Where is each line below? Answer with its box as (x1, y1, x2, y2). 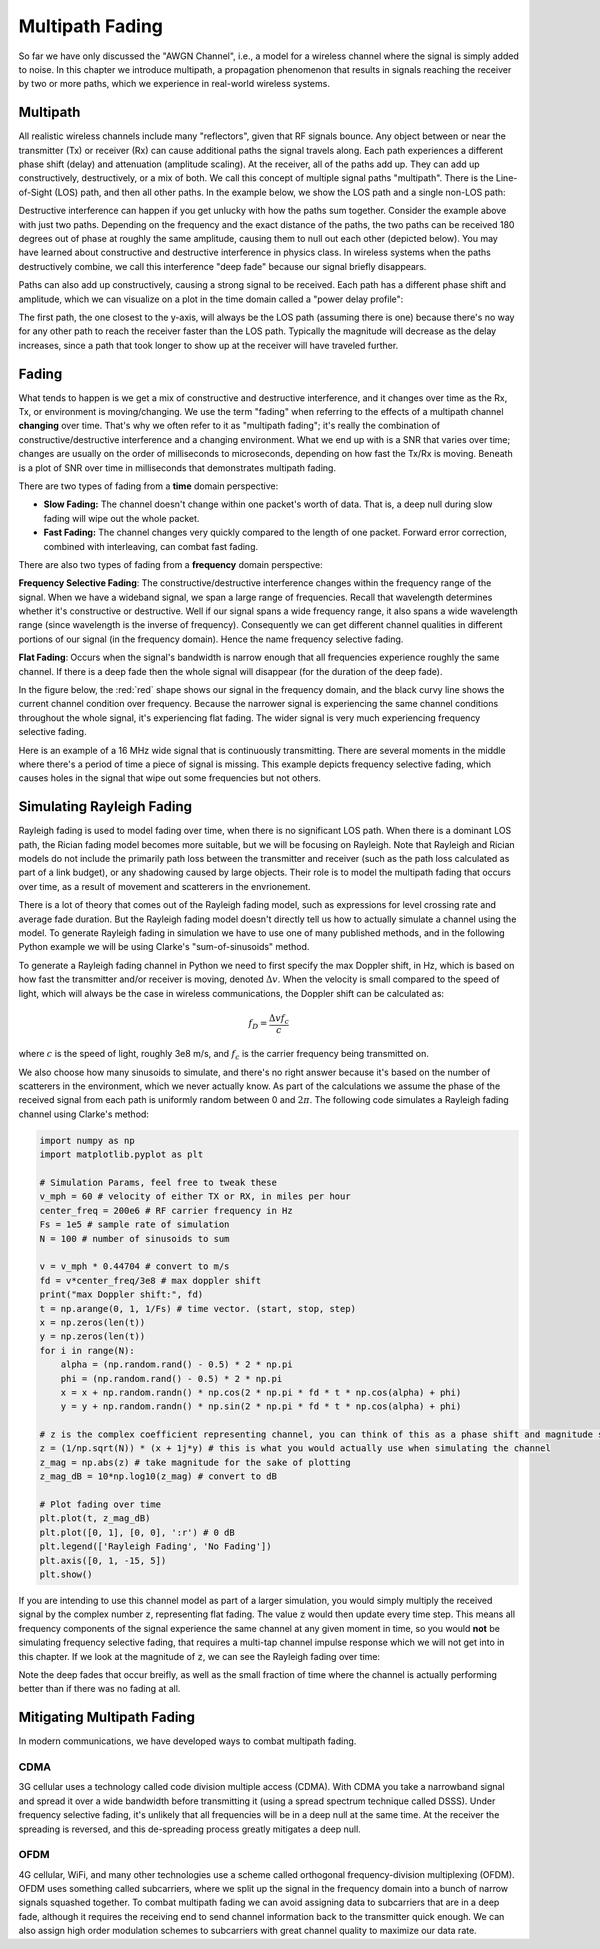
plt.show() (39, 1568, 93, 1580)
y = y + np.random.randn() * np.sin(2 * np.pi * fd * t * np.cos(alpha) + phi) (60, 1401, 462, 1412)
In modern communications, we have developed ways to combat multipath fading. (18, 1735, 357, 1747)
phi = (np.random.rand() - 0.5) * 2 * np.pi (60, 1373, 283, 1384)
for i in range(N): (39, 1345, 135, 1356)
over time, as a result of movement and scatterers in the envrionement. (18, 880, 311, 892)
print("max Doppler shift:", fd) (39, 1289, 204, 1300)
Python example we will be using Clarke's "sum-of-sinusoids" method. (18, 941, 310, 953)
